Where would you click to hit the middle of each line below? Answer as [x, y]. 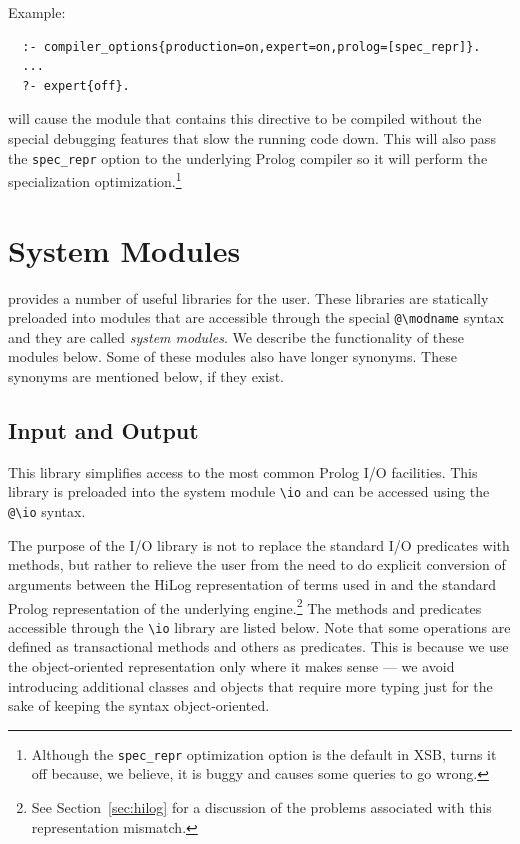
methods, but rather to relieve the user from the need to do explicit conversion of [257, 564]
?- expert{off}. [76, 85]
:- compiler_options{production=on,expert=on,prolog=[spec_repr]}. [251, 46]
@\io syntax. [47, 511]
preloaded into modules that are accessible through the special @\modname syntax [256, 317]
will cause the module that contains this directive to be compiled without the [245, 118]
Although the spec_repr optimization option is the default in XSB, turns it [264, 753]
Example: [37, 12]
